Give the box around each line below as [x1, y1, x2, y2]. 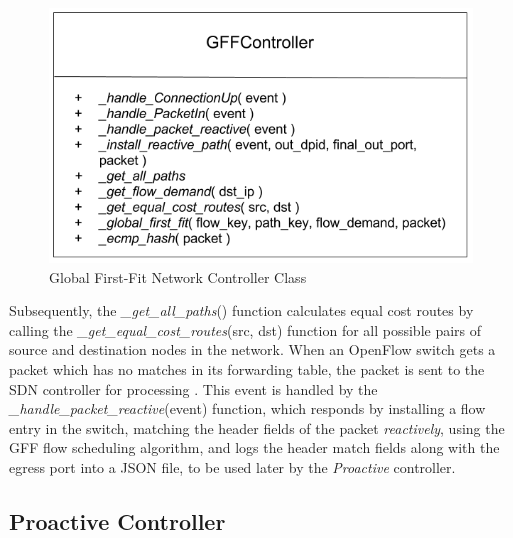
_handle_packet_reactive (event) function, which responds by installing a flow [9, 398, 486, 419]
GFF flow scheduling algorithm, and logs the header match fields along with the [9, 437, 500, 458]
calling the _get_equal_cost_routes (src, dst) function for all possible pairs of [9, 319, 482, 340]
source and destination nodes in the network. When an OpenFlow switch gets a [9, 339, 496, 360]
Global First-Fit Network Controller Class [49, 266, 307, 287]
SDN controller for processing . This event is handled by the [9, 378, 378, 399]
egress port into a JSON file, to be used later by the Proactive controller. [9, 456, 456, 477]
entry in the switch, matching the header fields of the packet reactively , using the [9, 417, 505, 438]
